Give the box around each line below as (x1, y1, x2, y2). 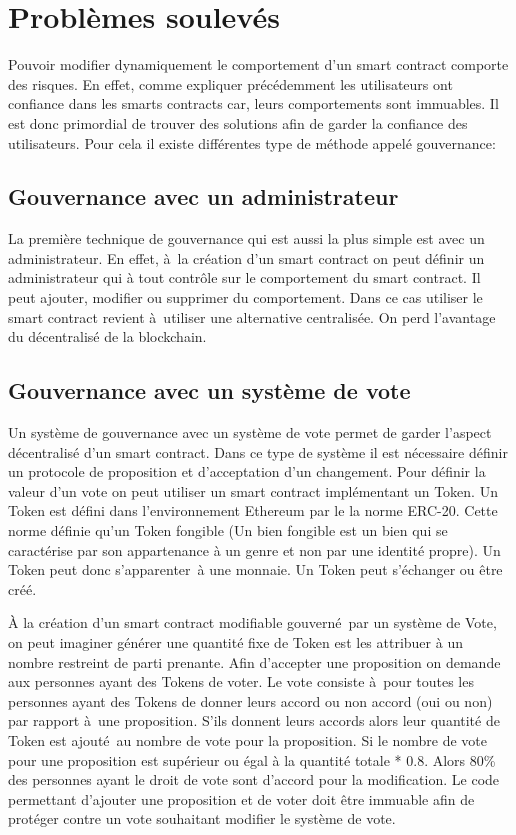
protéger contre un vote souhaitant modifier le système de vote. (8, 808, 396, 829)
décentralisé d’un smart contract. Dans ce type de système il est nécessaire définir (8, 441, 508, 462)
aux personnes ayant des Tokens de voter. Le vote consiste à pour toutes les (8, 671, 474, 692)
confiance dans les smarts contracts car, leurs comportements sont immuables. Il (8, 93, 499, 114)
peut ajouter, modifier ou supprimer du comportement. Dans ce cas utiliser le (8, 287, 483, 308)
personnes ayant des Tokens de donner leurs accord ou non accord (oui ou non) (8, 690, 493, 711)
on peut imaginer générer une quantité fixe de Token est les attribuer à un (8, 632, 463, 652)
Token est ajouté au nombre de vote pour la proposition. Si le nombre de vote (8, 729, 488, 750)
